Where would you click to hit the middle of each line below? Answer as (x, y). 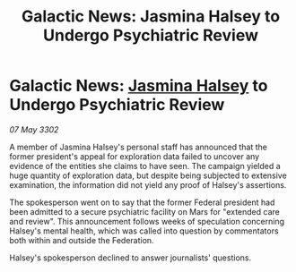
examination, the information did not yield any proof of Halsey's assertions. (148, 184)
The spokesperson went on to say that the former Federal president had (142, 202)
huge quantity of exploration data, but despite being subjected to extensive (148, 175)
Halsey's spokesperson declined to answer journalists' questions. (131, 258)
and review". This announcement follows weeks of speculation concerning (147, 221)
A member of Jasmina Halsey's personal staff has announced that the (138, 147)
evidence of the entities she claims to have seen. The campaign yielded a (145, 166)
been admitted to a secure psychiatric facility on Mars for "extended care (144, 211)
